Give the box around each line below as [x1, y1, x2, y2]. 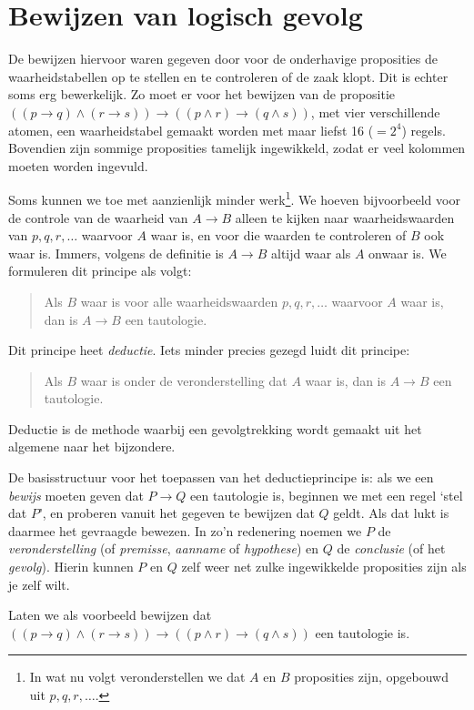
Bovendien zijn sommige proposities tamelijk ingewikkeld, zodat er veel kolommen [8, 138, 466, 157]
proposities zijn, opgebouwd [294, 667, 449, 686]
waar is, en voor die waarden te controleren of [150, 226, 407, 245]
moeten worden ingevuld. [8, 156, 148, 175]
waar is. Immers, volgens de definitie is [8, 243, 224, 262]
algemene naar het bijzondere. [8, 437, 176, 456]
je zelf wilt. [8, 574, 70, 593]
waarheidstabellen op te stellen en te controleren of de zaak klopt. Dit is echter [8, 66, 449, 86]
